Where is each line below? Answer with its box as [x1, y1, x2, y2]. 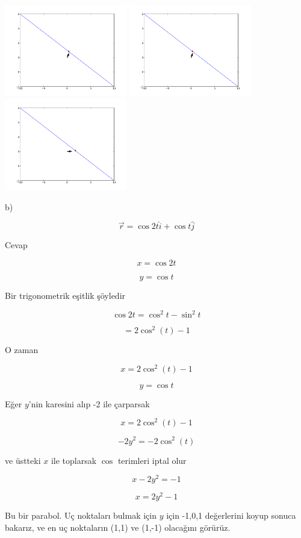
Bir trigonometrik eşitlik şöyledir [5, 289, 126, 301]
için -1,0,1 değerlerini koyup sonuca [166, 509, 296, 522]
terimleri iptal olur [117, 454, 187, 466]
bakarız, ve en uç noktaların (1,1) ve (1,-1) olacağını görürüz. [5, 521, 231, 533]
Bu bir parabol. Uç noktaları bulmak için [5, 509, 157, 522]
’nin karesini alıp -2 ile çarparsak [28, 397, 150, 410]
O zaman [5, 343, 39, 356]
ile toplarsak [51, 454, 97, 466]
